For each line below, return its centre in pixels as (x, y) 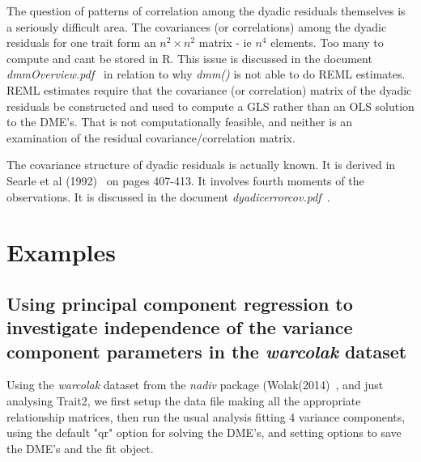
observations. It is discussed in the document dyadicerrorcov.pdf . (168, 196)
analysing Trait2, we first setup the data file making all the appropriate (184, 401)
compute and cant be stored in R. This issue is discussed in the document (189, 58)
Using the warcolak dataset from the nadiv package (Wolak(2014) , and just (195, 385)
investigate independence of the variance (180, 327)
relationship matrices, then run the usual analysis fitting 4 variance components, (206, 416)
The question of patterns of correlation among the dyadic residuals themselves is (206, 11)
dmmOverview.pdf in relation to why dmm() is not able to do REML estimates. (206, 74)
